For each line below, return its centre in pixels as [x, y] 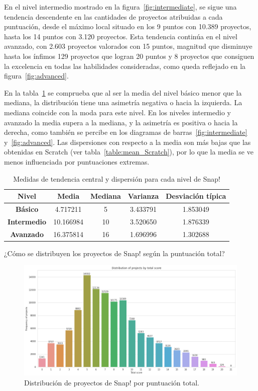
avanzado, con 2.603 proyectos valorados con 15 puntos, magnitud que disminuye [128, 46]
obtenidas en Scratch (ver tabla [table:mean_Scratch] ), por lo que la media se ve [129, 152]
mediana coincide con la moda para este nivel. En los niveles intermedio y [117, 112]
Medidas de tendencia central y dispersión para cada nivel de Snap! [117, 178]
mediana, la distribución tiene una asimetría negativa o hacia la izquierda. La [123, 102]
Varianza [143, 196]
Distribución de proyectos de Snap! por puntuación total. [112, 382]
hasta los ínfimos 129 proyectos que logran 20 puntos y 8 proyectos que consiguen [129, 56]
